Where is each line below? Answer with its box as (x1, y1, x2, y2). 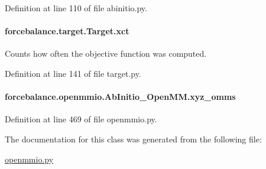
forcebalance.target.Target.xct (5, 25, 129, 37)
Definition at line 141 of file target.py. (5, 67, 141, 79)
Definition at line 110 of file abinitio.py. (5, 2, 147, 14)
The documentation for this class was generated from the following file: (5, 132, 262, 145)
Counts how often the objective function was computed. (5, 47, 207, 60)
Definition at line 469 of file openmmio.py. (5, 113, 157, 125)
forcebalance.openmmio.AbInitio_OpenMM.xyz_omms (5, 90, 236, 103)
